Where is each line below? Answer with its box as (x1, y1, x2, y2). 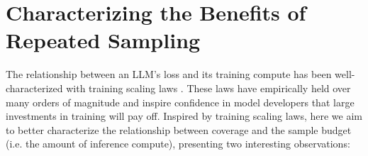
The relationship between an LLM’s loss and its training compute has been (6, 67, 332, 82)
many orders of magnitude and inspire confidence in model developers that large (6, 94, 355, 109)
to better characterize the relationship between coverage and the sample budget (6, 122, 352, 137)
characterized (6, 80, 63, 95)
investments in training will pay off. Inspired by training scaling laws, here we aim (6, 108, 362, 123)
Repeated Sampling (6, 26, 201, 55)
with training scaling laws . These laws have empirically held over (66, 80, 351, 95)
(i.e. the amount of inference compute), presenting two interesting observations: (6, 136, 350, 151)
